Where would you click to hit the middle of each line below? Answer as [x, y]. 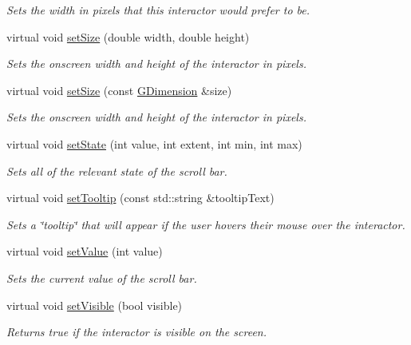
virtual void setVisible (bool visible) [95, 305]
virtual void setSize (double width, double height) [128, 36]
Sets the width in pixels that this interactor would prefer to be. [158, 10]
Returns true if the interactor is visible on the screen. [137, 332]
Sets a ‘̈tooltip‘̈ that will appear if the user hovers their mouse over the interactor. [206, 224]
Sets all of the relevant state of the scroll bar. [117, 171]
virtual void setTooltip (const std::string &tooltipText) [140, 198]
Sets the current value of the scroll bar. [102, 278]
